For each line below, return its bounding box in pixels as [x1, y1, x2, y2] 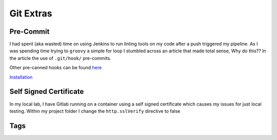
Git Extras [9, 8, 52, 19]
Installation [9, 74, 33, 80]
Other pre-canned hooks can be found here [9, 65, 102, 71]
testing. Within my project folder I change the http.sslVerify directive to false [9, 108, 181, 114]
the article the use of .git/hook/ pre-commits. [9, 55, 111, 61]
